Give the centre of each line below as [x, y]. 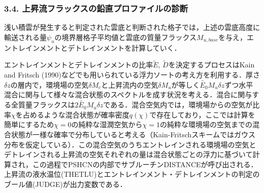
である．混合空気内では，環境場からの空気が [178, 105]
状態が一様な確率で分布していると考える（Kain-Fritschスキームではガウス [133, 134]
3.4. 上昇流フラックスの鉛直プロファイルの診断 [96, 8]
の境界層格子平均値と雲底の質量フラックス [126, 37]
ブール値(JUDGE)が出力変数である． [65, 184]
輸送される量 [25, 37]
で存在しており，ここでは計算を [202, 114]
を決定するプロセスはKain [211, 65]
